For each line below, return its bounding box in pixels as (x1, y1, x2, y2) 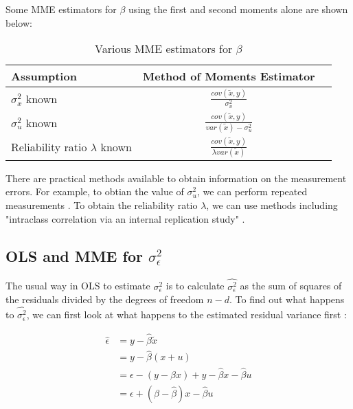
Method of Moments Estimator (142, 68, 315, 85)
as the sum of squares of (240, 278, 342, 293)
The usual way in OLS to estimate (5, 278, 150, 293)
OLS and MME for (5, 245, 143, 266)
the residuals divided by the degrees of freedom (5, 292, 204, 307)
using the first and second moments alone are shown (128, 2, 348, 16)
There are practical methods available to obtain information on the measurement (5, 170, 347, 185)
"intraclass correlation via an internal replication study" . (5, 211, 245, 225)
